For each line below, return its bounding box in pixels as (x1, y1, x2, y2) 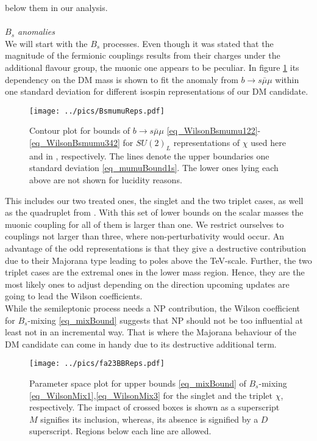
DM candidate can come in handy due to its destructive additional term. (5, 337, 277, 350)
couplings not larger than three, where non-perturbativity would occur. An (5, 230, 285, 242)
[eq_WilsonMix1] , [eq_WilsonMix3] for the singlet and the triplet (29, 388, 273, 401)
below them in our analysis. (5, 1, 108, 13)
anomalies (18, 25, 55, 38)
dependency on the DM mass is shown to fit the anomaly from (5, 73, 238, 86)
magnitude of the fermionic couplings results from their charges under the (5, 49, 280, 62)
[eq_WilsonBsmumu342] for (29, 136, 134, 148)
